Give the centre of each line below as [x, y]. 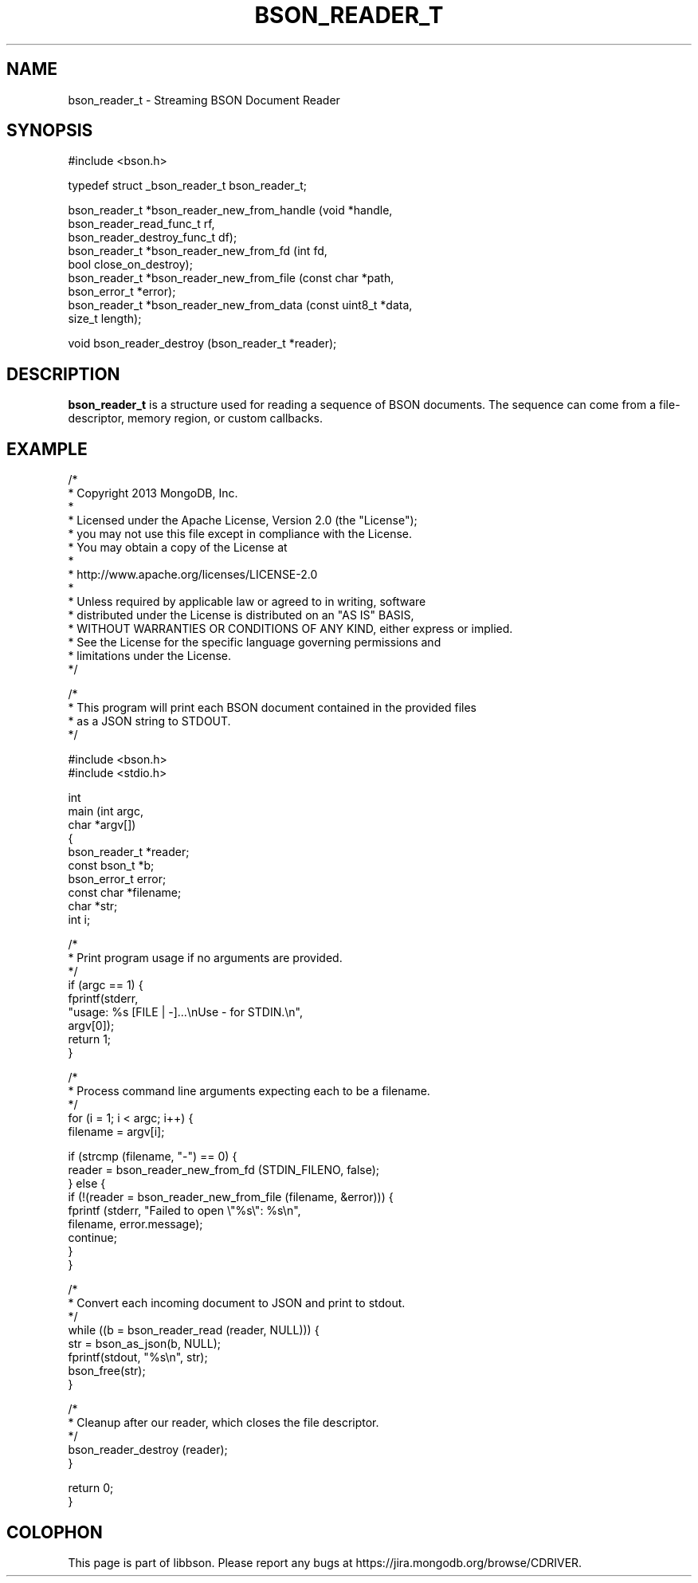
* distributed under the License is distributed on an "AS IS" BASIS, [241, 615]
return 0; [91, 1488]
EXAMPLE [47, 449]
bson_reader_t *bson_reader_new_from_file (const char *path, [231, 278]
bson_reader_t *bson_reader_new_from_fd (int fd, [198, 251]
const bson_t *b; [111, 866]
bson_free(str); [107, 1371]
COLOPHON [55, 1532]
